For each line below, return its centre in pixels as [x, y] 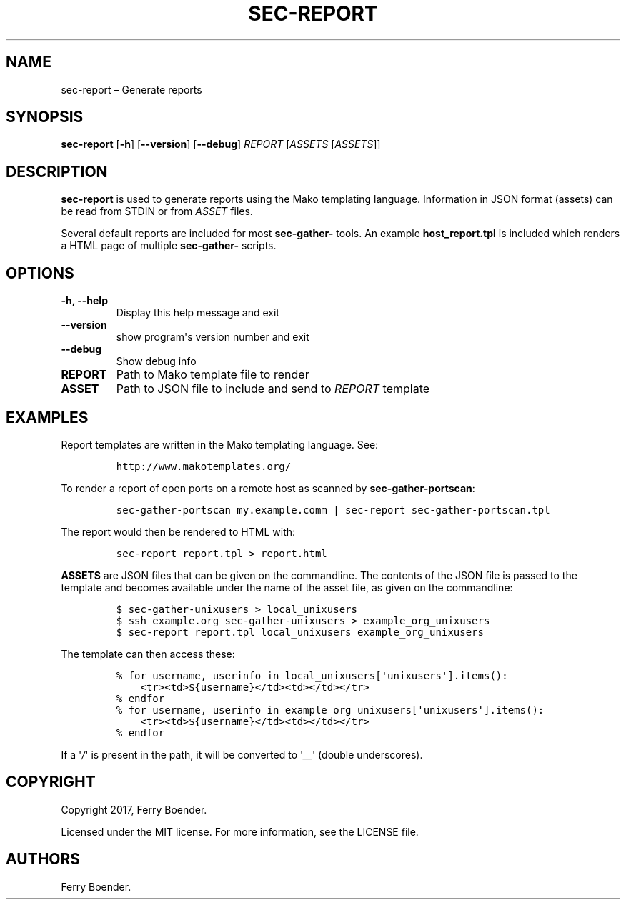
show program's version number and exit [213, 337]
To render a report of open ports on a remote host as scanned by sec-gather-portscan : [268, 488]
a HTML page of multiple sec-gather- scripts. [169, 246]
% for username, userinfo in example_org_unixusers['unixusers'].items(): [330, 710]
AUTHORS [43, 859]
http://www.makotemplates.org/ [204, 466]
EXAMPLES [47, 417]
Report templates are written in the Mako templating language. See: [220, 444]
